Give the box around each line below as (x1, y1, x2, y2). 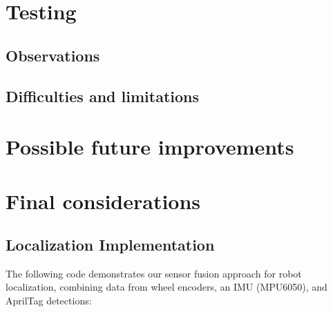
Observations (6, 44, 100, 66)
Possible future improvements (6, 133, 294, 161)
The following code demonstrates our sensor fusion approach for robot (6, 266, 302, 280)
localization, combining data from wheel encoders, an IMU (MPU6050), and (6, 280, 327, 294)
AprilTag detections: (6, 293, 92, 308)
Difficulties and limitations (6, 85, 199, 106)
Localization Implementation (6, 234, 215, 255)
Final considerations (6, 186, 201, 215)
